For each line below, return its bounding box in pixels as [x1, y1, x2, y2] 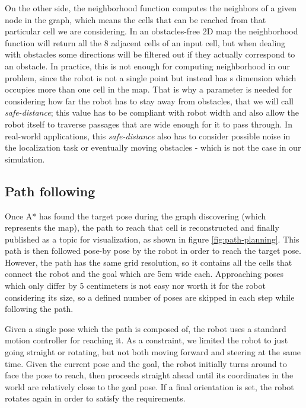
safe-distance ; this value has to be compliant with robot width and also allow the [5, 106, 299, 119]
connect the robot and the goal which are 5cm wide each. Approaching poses [5, 267, 284, 280]
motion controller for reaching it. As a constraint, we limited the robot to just [5, 334, 288, 346]
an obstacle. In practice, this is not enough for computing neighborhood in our [5, 59, 291, 72]
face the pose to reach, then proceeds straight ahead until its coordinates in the [5, 369, 294, 381]
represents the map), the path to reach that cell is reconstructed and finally [5, 221, 279, 234]
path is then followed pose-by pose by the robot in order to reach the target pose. [5, 244, 301, 257]
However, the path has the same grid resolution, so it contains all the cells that [5, 256, 292, 268]
